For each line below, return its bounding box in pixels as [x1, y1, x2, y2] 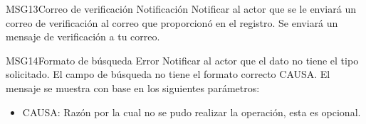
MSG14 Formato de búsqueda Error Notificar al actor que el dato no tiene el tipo [6, 52, 359, 67]
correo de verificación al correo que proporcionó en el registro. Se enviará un [6, 15, 338, 30]
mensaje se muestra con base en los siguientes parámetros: [6, 80, 260, 95]
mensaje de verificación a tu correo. [6, 29, 160, 44]
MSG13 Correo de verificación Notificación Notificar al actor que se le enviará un [6, 1, 356, 16]
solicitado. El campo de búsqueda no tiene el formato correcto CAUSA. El [6, 67, 330, 81]
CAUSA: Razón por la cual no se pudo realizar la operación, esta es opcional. [22, 104, 361, 119]
